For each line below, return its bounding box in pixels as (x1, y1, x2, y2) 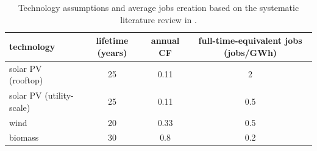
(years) (97, 46, 127, 58)
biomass (9, 131, 39, 144)
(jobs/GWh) (224, 46, 277, 58)
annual (151, 34, 180, 47)
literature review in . (120, 13, 197, 26)
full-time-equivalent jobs (198, 34, 302, 47)
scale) (9, 100, 30, 113)
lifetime (96, 34, 129, 47)
